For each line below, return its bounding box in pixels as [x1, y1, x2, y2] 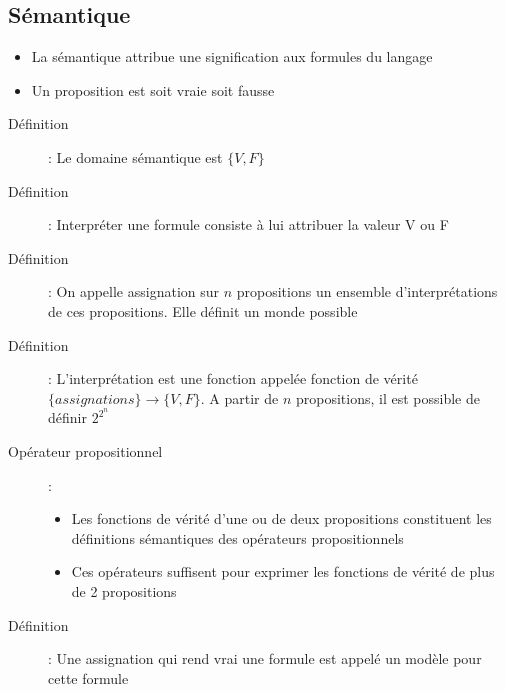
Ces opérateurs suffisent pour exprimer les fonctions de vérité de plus [71, 561, 495, 582]
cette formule [48, 667, 129, 688]
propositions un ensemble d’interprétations [236, 281, 498, 302]
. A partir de [200, 387, 279, 408]
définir [48, 407, 87, 428]
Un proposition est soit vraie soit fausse [31, 79, 275, 100]
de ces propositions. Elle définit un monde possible [48, 300, 358, 321]
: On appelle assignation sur [48, 281, 220, 302]
